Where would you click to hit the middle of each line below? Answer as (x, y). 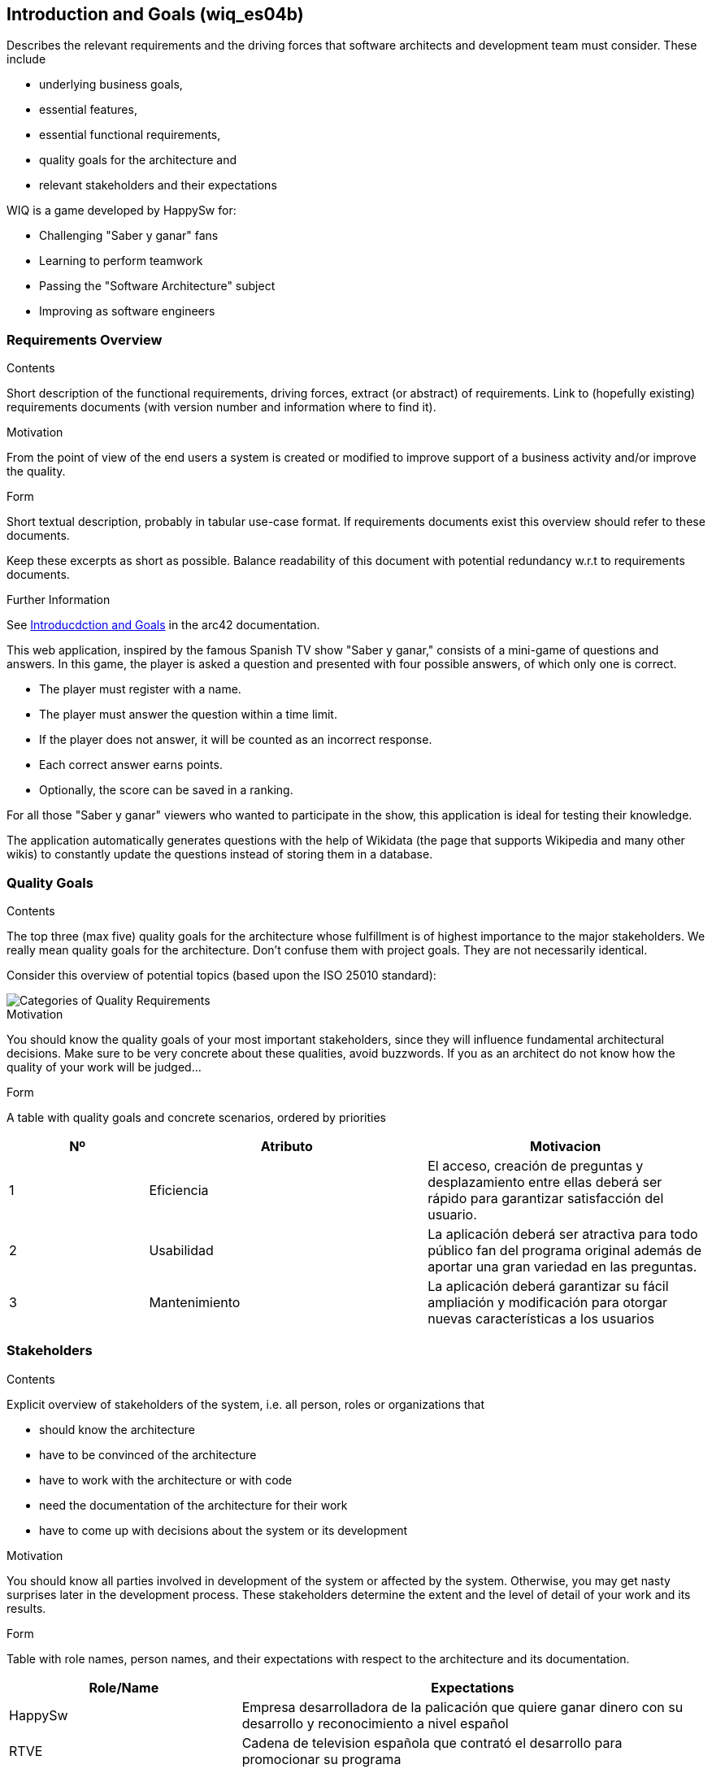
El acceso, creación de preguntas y (536, 1165)
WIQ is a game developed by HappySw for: (122, 211)
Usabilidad (181, 1250)
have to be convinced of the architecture (148, 1454)
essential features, (88, 110)
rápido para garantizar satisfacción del (546, 1198)
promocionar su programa (321, 1759)
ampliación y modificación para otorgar (547, 1302)
